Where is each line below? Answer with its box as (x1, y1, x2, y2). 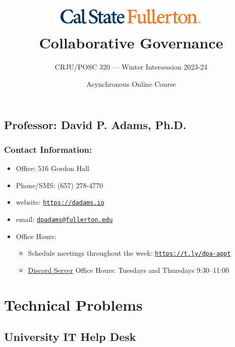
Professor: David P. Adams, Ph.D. (4, 117, 187, 132)
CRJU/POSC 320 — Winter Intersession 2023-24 (54, 62, 208, 72)
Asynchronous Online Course (86, 78, 176, 89)
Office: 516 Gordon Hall (16, 163, 89, 173)
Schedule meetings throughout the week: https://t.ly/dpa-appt (28, 248, 231, 258)
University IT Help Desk (4, 329, 136, 344)
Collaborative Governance (39, 32, 223, 53)
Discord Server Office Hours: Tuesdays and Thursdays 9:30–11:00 (28, 264, 229, 275)
